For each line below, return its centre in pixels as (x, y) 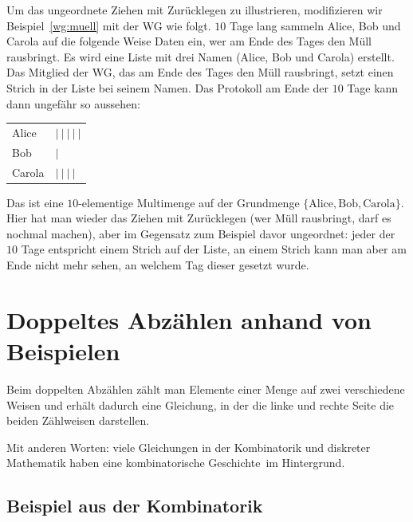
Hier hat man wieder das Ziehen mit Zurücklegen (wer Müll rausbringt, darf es (199, 218)
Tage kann (373, 87)
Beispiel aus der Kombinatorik (135, 506)
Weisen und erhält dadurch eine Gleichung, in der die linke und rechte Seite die (201, 404)
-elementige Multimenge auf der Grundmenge (189, 202)
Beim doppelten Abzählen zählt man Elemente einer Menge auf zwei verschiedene (206, 389)
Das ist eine (35, 202)
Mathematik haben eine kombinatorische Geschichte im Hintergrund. (176, 463)
